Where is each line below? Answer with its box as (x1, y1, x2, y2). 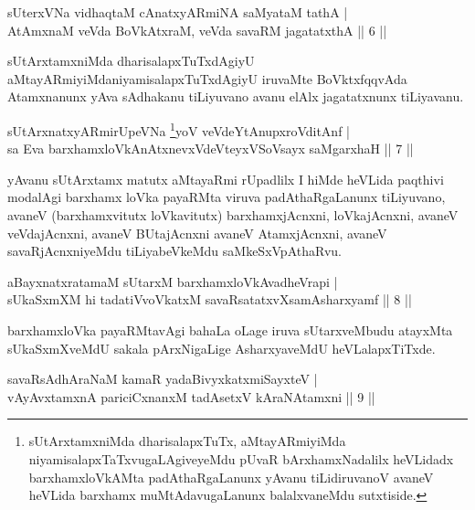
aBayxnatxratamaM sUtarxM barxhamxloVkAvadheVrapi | (7, 271, 338, 291)
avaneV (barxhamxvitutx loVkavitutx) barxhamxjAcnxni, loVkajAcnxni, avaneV (7, 206, 459, 224)
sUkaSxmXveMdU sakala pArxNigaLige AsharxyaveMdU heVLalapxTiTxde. (7, 338, 436, 357)
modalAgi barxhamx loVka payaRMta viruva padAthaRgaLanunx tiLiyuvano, (7, 187, 446, 207)
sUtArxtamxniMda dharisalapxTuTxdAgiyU (7, 51, 255, 70)
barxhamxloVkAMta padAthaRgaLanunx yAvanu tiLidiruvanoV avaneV (28, 467, 434, 486)
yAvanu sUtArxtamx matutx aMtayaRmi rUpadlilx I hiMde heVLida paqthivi (7, 169, 444, 188)
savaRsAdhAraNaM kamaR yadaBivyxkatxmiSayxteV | (7, 369, 318, 388)
